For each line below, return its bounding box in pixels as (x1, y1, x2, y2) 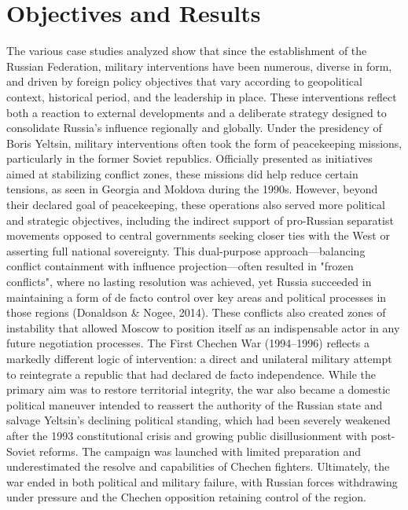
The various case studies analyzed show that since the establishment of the (6, 42, 367, 59)
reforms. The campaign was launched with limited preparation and (39, 442, 362, 459)
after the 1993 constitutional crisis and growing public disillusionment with (6, 427, 368, 443)
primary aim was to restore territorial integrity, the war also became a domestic (6, 381, 391, 398)
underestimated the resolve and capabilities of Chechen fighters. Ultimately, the (6, 458, 390, 475)
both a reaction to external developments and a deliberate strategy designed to (6, 104, 387, 120)
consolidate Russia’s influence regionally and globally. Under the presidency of (6, 119, 382, 136)
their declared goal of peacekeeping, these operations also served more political (6, 196, 385, 213)
